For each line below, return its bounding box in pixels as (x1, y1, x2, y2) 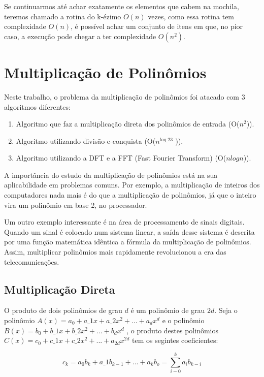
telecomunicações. (4, 256, 59, 267)
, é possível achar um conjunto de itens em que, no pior (71, 21, 243, 32)
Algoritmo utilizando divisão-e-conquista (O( (16, 135, 156, 146)
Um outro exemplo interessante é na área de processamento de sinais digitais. (4, 216, 245, 227)
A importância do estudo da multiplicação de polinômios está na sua (4, 169, 218, 180)
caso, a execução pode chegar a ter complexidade (4, 30, 156, 41)
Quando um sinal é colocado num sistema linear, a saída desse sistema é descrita (4, 226, 255, 237)
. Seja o (214, 305, 238, 316)
